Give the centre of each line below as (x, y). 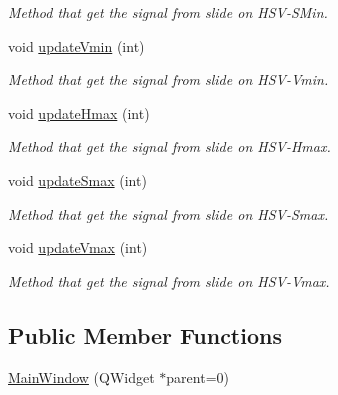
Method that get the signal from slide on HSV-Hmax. (169, 146)
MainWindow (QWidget (81, 376)
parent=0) (197, 376)
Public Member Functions (145, 334)
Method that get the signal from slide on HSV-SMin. (168, 12)
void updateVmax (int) (78, 247)
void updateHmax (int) (79, 112)
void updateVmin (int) (76, 45)
